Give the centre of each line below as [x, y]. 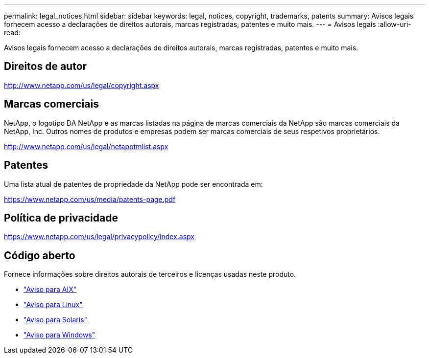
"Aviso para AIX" [50, 290]
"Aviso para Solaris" [56, 320]
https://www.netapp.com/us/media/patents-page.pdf [90, 199]
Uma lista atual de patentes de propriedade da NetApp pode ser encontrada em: [133, 184]
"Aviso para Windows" [60, 335]
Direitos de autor [46, 67]
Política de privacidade [61, 218]
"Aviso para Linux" [53, 305]
